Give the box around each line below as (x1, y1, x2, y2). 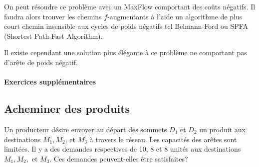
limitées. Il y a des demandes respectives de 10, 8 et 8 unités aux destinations (4, 144, 241, 154)
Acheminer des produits (4, 101, 130, 116)
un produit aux (199, 124, 246, 134)
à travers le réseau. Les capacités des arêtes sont (89, 134, 237, 144)
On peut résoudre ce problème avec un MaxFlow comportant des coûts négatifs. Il (4, 1, 256, 11)
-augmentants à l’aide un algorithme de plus (107, 11, 243, 21)
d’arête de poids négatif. (4, 57, 78, 67)
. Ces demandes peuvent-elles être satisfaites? (49, 153, 188, 164)
